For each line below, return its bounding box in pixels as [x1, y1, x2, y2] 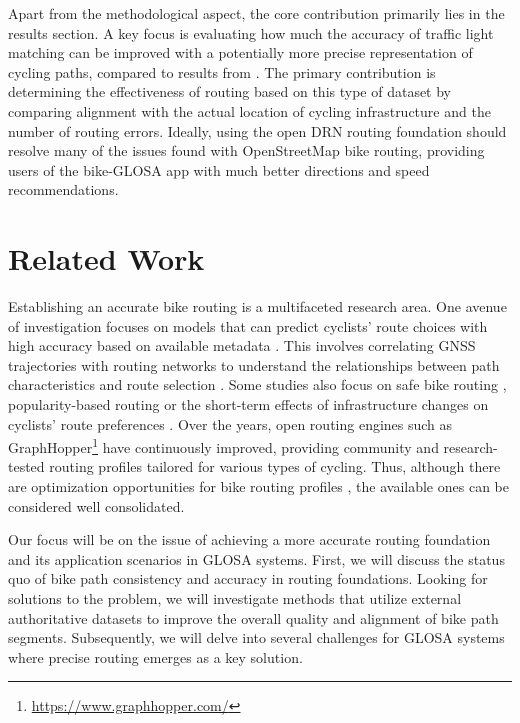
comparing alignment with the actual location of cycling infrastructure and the [8, 100, 491, 121]
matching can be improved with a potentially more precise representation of [8, 42, 473, 63]
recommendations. [8, 179, 119, 200]
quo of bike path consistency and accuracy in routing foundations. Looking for [8, 568, 488, 589]
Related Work [8, 238, 205, 279]
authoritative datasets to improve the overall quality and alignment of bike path [8, 607, 499, 628]
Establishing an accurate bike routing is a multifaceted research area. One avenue [8, 296, 507, 317]
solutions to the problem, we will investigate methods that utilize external [8, 588, 462, 609]
